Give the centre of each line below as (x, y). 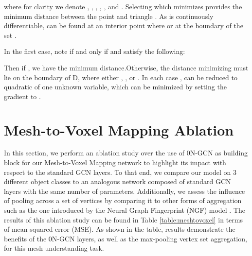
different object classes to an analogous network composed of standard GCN (117, 181)
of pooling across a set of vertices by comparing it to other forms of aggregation (123, 200)
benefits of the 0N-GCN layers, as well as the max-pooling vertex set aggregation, (126, 238)
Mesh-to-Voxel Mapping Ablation (119, 129)
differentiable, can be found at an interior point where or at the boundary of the (124, 26)
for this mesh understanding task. (54, 248)
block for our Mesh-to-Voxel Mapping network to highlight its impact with (115, 162)
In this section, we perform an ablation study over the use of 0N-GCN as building (126, 153)
